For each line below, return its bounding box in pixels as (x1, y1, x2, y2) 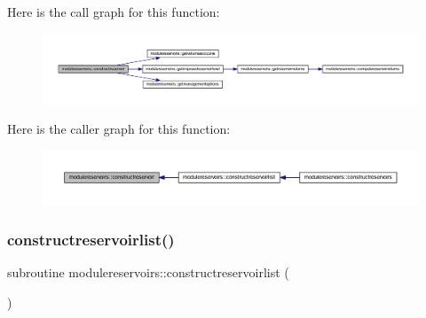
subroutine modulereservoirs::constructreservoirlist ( (7, 263, 289, 282)
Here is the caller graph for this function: (7, 120, 231, 138)
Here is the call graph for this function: (7, 3, 220, 20)
